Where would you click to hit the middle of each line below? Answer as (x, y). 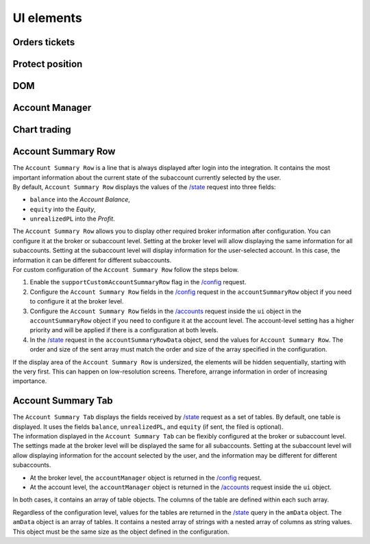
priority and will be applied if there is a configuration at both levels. (124, 330)
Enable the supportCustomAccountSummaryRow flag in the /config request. (138, 282)
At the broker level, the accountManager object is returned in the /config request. (146, 478)
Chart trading (42, 130)
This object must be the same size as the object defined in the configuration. (121, 532)
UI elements (47, 18)
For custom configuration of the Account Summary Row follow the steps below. (126, 270)
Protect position (48, 64)
